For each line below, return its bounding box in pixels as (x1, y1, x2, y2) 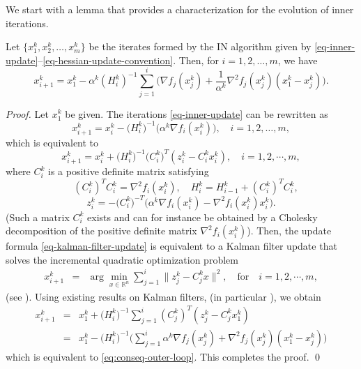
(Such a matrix (6, 209, 70, 224)
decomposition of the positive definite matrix (6, 223, 197, 238)
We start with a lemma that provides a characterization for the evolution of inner (6, 2, 354, 16)
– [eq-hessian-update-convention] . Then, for (38, 52, 219, 67)
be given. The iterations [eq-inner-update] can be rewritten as (65, 106, 328, 121)
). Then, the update (247, 223, 332, 238)
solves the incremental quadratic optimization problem (6, 252, 238, 266)
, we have (277, 52, 318, 67)
